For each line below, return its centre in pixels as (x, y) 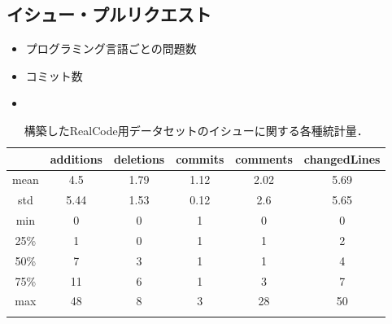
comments (264, 158)
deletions (139, 158)
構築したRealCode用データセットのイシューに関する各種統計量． (196, 130)
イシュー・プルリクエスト (109, 14)
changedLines (342, 158)
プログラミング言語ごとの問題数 (111, 48)
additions (76, 158)
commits (200, 158)
